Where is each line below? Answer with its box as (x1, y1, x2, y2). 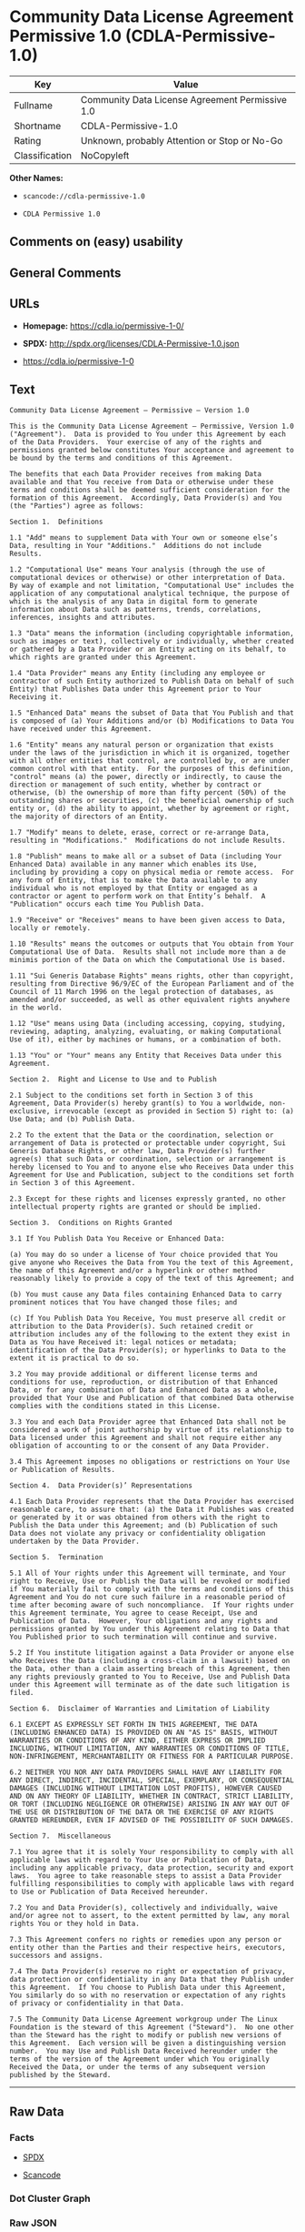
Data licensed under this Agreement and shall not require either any (9, 1434, 282, 1443)
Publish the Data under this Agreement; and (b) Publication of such (9, 1521, 279, 1530)
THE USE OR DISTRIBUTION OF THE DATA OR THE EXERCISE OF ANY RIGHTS (9, 1808, 274, 1817)
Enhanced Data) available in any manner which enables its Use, (9, 860, 258, 869)
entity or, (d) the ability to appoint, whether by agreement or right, (9, 804, 290, 814)
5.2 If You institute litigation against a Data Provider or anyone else (9, 1649, 295, 1658)
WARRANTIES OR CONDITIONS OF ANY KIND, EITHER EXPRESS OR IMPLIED (9, 1736, 266, 1745)
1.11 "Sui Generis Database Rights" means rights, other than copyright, (9, 971, 295, 980)
